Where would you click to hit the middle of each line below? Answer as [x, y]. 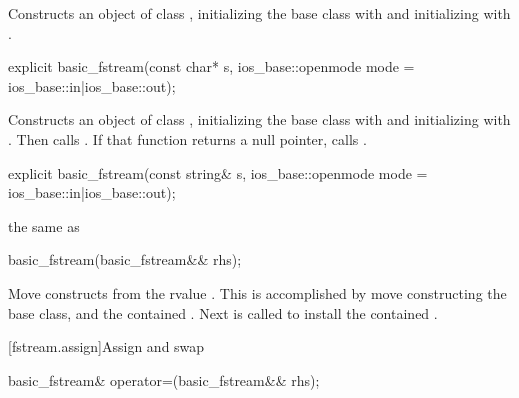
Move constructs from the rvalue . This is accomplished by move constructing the [257, 292]
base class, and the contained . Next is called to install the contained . [223, 312]
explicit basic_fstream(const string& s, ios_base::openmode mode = [218, 172]
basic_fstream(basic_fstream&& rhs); [125, 259]
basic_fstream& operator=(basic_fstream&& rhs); [164, 379]
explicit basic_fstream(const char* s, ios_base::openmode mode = [211, 66]
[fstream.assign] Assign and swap [106, 346]
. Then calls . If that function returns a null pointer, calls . [187, 138]
